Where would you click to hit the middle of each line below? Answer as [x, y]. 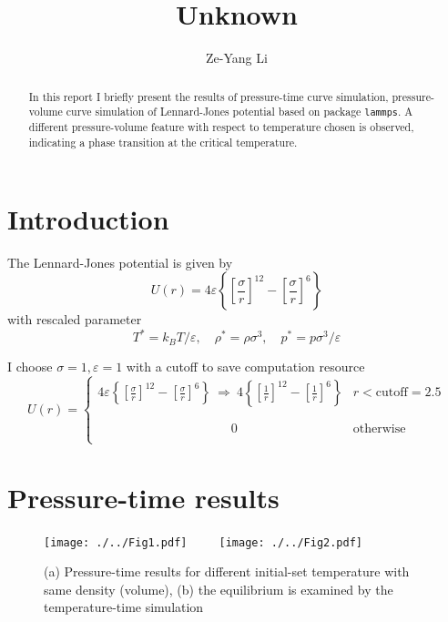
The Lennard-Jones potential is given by [120, 262]
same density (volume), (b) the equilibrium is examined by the [219, 589]
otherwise [379, 429]
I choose [30, 367]
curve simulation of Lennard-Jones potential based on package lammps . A [239, 112]
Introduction [88, 218]
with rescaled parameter [75, 319]
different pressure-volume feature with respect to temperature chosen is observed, [221, 127]
